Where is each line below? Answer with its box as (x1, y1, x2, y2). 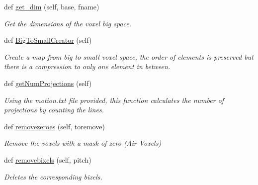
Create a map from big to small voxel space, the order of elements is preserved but (4, 51, 254, 62)
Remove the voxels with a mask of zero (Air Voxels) (4, 138, 162, 148)
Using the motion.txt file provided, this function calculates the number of (4, 94, 224, 105)
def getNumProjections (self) (4, 78, 92, 88)
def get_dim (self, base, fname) (4, 1, 99, 11)
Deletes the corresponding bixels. (4, 171, 102, 182)
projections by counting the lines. (4, 104, 104, 115)
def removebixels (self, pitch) (4, 154, 91, 165)
